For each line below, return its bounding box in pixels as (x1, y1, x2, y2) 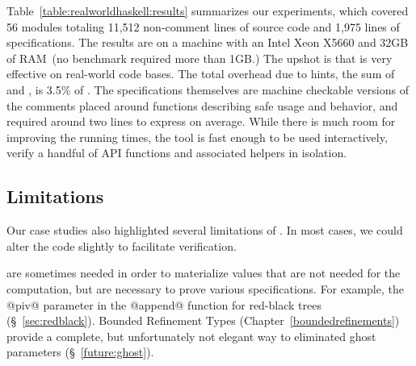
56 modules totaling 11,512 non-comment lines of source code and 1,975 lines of (6, 18, 400, 35)
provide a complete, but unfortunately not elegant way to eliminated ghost (6, 327, 376, 344)
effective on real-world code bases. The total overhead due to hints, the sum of (6, 65, 395, 82)
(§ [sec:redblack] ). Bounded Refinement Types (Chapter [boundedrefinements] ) (6, 312, 400, 329)
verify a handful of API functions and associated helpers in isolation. (6, 144, 347, 161)
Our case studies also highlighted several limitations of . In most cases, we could (6, 222, 403, 239)
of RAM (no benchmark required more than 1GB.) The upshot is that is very (6, 49, 393, 66)
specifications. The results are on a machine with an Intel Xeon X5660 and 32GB (6, 34, 409, 51)
